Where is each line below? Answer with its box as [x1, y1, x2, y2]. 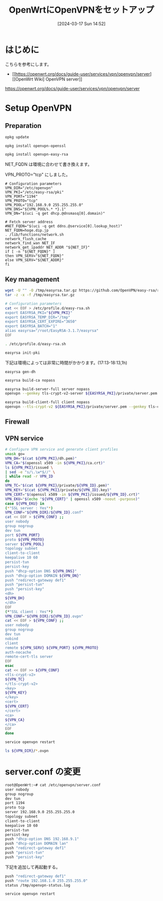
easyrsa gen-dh [5, 369, 36, 374]
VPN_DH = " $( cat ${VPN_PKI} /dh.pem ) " [5, 456, 77, 461]
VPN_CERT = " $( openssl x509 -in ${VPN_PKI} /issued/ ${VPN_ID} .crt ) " [5, 492, 140, 497]
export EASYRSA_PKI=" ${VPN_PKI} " [5, 310, 73, 315]
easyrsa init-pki [5, 350, 40, 355]
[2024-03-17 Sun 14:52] [57, 20, 106, 27]
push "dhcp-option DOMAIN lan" [5, 841, 68, 846]
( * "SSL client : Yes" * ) [5, 609, 53, 614]
